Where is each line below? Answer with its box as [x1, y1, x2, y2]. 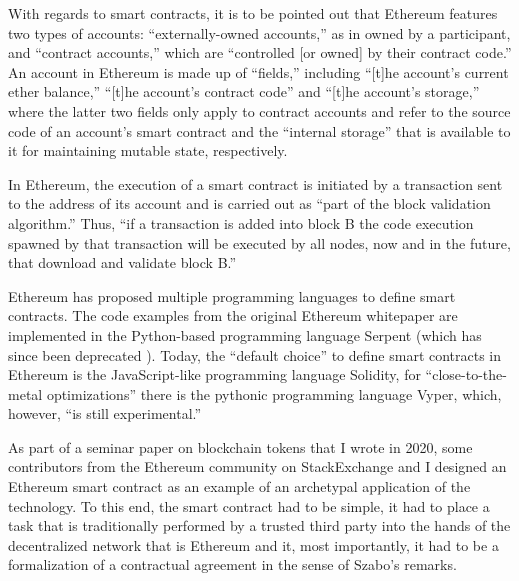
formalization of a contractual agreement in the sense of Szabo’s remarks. [8, 554, 457, 575]
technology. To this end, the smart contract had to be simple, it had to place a [8, 495, 490, 516]
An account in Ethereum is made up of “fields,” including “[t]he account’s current [8, 61, 509, 82]
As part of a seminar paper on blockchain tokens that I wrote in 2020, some [8, 436, 473, 457]
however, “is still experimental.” [8, 403, 202, 424]
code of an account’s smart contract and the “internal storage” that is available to [8, 120, 511, 141]
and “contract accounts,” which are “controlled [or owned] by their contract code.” [8, 42, 512, 63]
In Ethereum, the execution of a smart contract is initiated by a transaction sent [8, 173, 503, 194]
